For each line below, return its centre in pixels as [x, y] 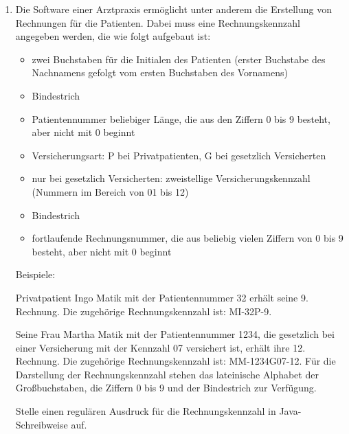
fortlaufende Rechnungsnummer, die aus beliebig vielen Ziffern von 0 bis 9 [188, 238]
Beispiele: [35, 274]
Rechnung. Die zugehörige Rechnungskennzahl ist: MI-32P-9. [144, 311]
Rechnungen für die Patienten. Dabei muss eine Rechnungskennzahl [158, 22]
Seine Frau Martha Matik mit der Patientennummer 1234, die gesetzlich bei [175, 334]
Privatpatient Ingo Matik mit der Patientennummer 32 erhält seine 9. [162, 297]
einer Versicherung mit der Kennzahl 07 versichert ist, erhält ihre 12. [160, 347]
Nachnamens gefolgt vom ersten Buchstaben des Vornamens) [160, 72]
